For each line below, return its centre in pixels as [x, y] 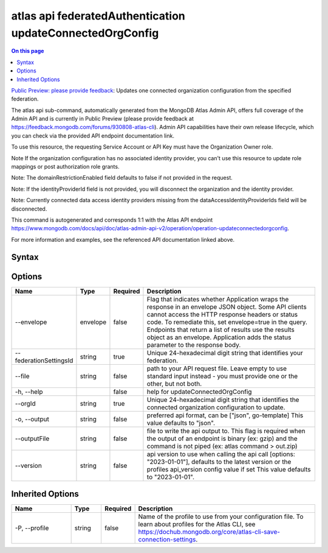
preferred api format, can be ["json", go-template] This [225, 415]
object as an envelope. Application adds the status [219, 337]
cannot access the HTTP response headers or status [222, 314]
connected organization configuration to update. [216, 407]
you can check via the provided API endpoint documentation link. [93, 136]
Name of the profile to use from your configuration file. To [221, 516]
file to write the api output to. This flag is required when [226, 431]
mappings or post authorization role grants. [65, 167]
